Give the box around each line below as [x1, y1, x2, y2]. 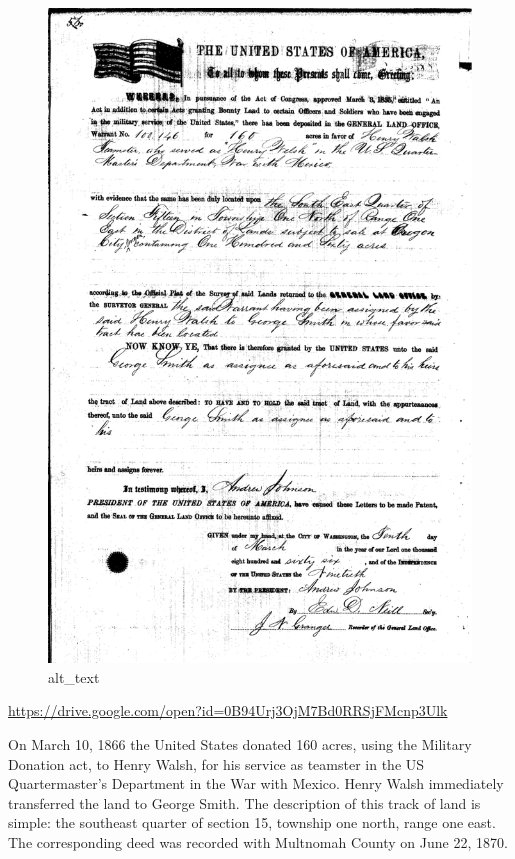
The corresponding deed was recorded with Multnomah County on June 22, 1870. [8, 831, 508, 852]
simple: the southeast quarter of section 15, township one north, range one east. [8, 812, 496, 833]
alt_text [48, 666, 100, 687]
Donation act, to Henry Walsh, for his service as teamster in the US [8, 753, 425, 774]
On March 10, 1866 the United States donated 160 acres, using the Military [8, 733, 472, 754]
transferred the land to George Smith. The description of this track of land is [8, 792, 481, 813]
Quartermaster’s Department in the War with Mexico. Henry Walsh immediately [8, 773, 504, 794]
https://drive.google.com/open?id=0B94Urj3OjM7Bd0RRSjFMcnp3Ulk [8, 700, 448, 721]
